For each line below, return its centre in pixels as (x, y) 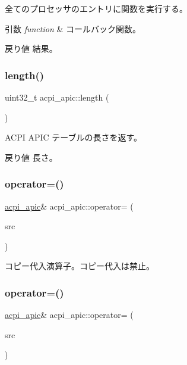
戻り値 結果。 (31, 49)
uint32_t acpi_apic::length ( (57, 97)
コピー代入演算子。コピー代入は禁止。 (80, 266)
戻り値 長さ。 (31, 157)
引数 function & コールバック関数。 (73, 28)
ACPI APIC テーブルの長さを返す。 (74, 137)
